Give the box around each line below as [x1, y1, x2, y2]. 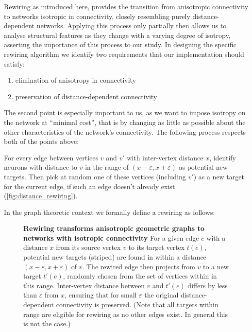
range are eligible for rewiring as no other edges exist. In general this [23, 309, 228, 319]
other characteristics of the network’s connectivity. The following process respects [4, 126, 246, 137]
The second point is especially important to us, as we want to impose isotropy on [4, 107, 246, 118]
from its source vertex [56, 242, 121, 252]
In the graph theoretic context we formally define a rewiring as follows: [4, 207, 215, 217]
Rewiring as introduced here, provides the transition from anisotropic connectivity [4, 1, 249, 11]
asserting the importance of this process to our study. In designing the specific [4, 39, 236, 50]
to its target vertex [128, 242, 185, 252]
